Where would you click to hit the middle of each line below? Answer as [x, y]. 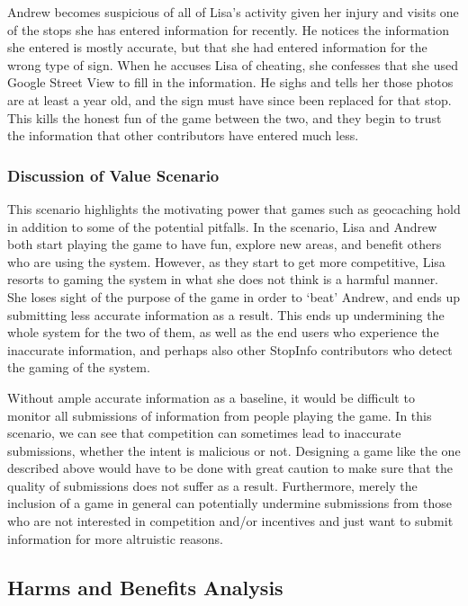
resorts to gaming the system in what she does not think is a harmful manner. [223, 279]
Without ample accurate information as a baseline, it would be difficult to [211, 397]
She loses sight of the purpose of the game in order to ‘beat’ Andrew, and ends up [234, 296]
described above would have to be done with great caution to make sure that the [230, 468]
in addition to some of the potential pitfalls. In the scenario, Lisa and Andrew [222, 226]
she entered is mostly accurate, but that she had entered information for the [217, 47]
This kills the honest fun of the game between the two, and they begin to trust [225, 117]
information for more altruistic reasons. [116, 538]
